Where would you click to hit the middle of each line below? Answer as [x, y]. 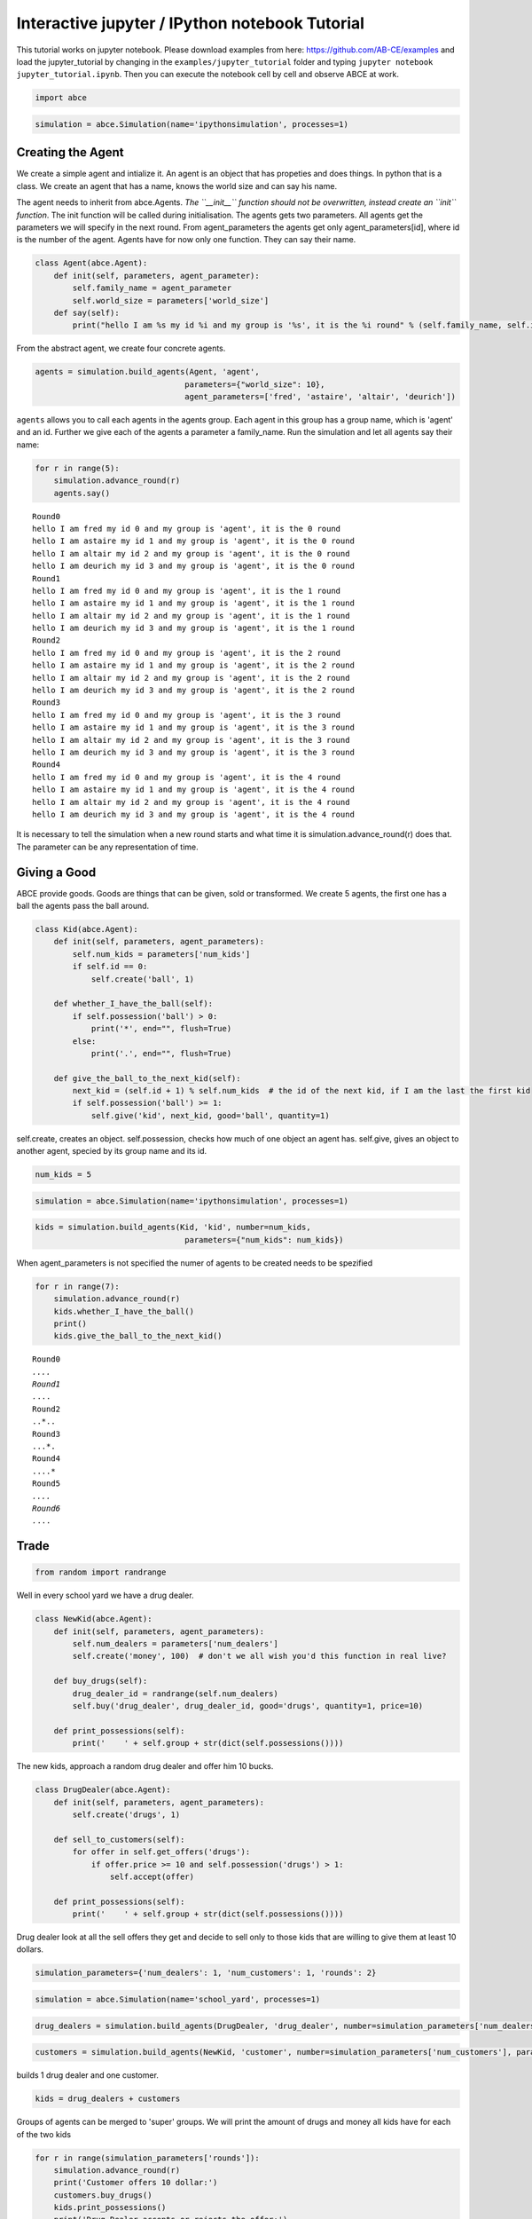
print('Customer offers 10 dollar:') [136, 2183]
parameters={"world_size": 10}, [255, 384]
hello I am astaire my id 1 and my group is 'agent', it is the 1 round [193, 603]
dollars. [30, 1949]
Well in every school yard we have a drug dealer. [105, 1595]
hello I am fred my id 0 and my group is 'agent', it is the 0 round [187, 529]
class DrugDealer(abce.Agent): [103, 1790]
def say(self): [86, 312]
